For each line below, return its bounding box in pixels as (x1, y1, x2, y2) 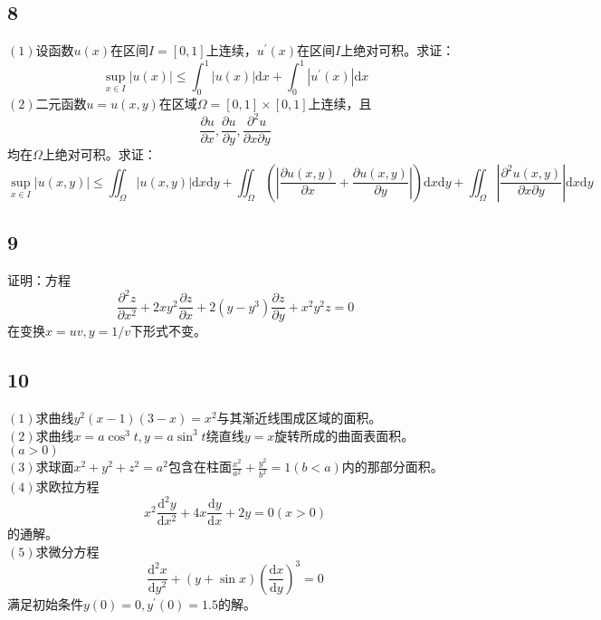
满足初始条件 (7, 594, 83, 613)
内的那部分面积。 (341, 457, 444, 476)
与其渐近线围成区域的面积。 (216, 408, 382, 426)
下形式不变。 (130, 321, 207, 340)
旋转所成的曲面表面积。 (274, 425, 415, 444)
